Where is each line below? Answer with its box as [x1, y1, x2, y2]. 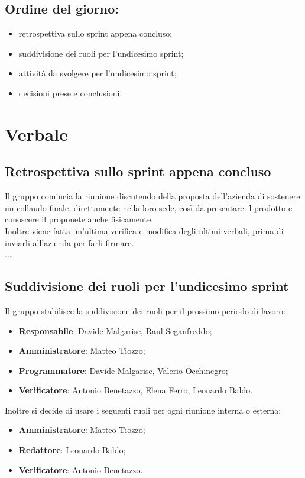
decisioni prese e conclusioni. [18, 86, 122, 99]
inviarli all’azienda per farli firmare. [5, 236, 134, 248]
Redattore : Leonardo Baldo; [18, 444, 126, 456]
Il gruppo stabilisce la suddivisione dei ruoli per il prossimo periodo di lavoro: [5, 304, 285, 316]
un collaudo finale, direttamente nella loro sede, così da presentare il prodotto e [5, 201, 293, 214]
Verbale [5, 121, 68, 146]
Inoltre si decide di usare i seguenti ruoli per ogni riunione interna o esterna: [5, 403, 281, 416]
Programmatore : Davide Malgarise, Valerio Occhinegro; [18, 364, 228, 376]
